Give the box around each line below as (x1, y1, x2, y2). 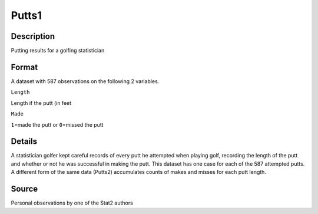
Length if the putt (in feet (11, 99, 72, 106)
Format (11, 62, 38, 72)
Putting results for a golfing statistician (11, 47, 105, 54)
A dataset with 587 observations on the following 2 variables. (11, 77, 160, 85)
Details (11, 136, 38, 147)
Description (11, 31, 55, 41)
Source (11, 184, 38, 194)
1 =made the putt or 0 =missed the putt (11, 121, 104, 128)
